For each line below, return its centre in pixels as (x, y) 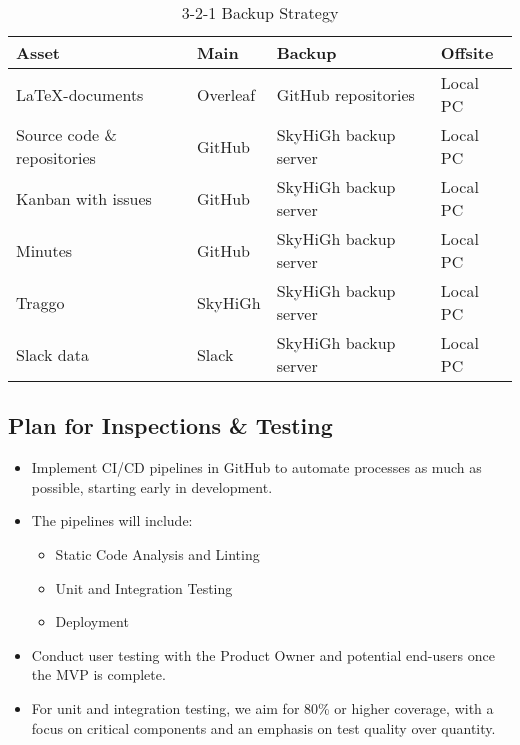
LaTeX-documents (80, 94)
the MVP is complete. (98, 674)
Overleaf (226, 94)
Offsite (467, 52)
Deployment (92, 621)
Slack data (52, 354)
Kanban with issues (84, 198)
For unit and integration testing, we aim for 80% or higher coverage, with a (262, 707)
